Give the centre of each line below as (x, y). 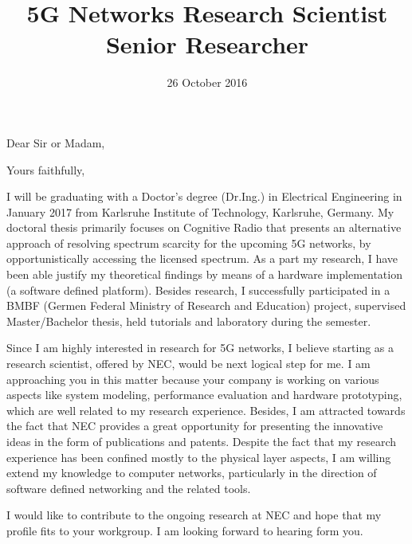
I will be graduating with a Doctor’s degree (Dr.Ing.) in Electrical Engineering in (204, 196)
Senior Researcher (207, 44)
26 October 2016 (207, 82)
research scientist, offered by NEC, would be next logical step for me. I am (188, 364)
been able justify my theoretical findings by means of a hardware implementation (204, 274)
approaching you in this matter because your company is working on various (193, 379)
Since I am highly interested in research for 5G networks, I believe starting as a (200, 348)
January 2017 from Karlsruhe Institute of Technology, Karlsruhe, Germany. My (200, 211)
